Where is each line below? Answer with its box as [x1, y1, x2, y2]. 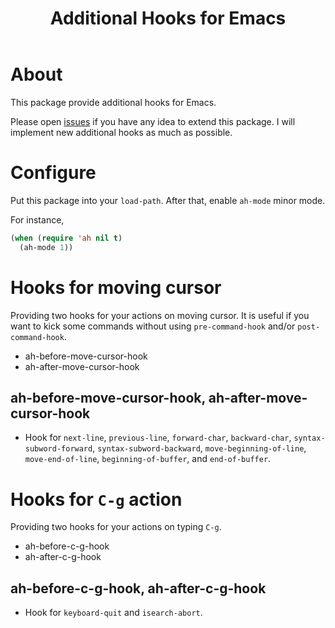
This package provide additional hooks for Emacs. [10, 96, 217, 108]
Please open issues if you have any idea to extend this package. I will [10, 115, 296, 127]
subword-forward [24, 444, 93, 454]
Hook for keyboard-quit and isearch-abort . [24, 607, 203, 619]
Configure [10, 162, 97, 184]
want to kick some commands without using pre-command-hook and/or [10, 320, 296, 332]
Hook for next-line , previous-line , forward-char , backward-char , [24, 432, 292, 444]
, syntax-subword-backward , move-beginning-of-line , [92, 442, 307, 454]
